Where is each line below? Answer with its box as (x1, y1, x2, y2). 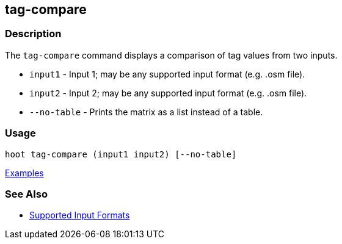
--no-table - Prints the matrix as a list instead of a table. (29, 106, 263, 117)
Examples (5, 167, 44, 178)
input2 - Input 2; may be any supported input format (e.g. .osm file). (29, 87, 307, 98)
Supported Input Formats (29, 210, 130, 221)
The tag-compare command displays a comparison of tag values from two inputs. (5, 49, 338, 60)
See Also (5, 187, 48, 200)
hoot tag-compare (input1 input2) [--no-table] (5, 149, 237, 159)
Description (5, 27, 62, 40)
